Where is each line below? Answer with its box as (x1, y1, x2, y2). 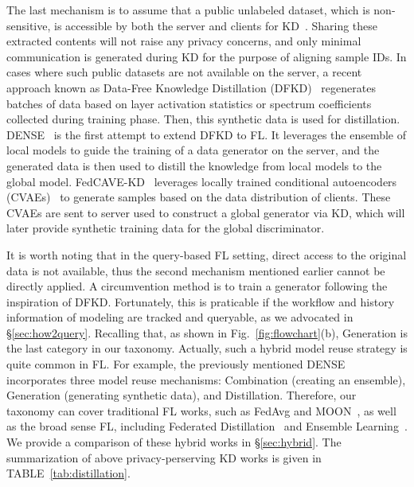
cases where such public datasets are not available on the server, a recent (6, 64, 362, 80)
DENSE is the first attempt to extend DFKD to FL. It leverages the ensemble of (6, 126, 407, 142)
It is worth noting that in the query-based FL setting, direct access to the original (6, 246, 407, 263)
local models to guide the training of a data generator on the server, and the (6, 142, 380, 158)
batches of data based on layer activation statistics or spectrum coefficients (6, 95, 372, 111)
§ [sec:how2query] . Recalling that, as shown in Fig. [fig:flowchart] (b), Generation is (6, 324, 408, 341)
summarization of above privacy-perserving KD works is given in (6, 449, 322, 466)
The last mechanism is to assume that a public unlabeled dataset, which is (6, 2, 370, 18)
